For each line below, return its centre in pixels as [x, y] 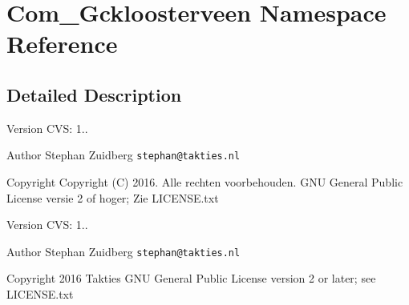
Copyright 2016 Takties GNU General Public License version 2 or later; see [191, 278]
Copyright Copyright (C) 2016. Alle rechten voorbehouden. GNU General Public [205, 182]
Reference [62, 44]
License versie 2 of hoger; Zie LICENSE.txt [113, 197]
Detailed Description [94, 94]
